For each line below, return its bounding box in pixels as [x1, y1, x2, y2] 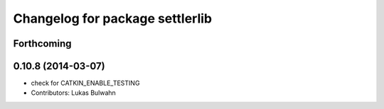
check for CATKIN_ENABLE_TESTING [31, 79, 140, 88]
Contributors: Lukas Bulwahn [31, 88, 117, 97]
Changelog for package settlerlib [13, 11, 213, 26]
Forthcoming [13, 38, 72, 50]
